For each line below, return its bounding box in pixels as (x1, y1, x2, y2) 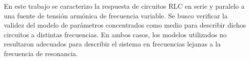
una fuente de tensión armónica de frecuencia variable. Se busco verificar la (4, 10, 228, 20)
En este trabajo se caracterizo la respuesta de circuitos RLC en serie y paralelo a (4, 1, 245, 11)
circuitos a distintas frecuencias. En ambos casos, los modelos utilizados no (4, 29, 227, 39)
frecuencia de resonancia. (4, 48, 78, 58)
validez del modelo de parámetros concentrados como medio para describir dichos (4, 20, 246, 30)
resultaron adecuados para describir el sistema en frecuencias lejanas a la (4, 39, 221, 49)
